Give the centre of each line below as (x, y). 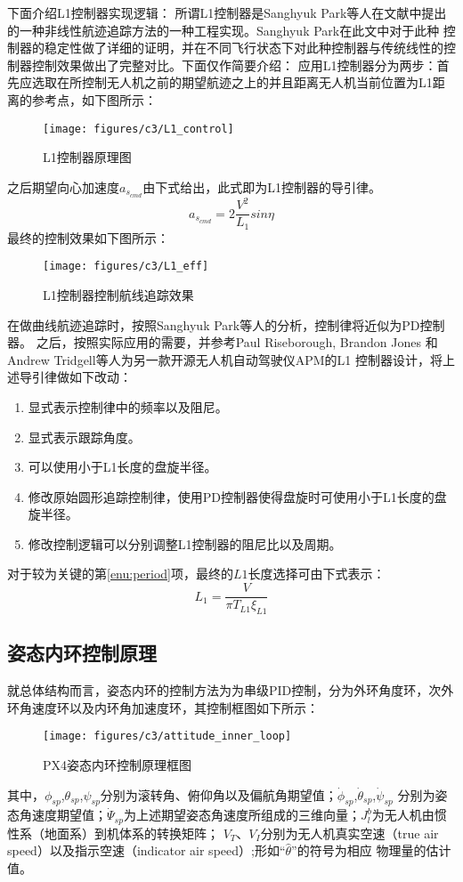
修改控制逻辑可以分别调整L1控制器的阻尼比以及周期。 (185, 543)
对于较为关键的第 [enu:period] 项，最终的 (121, 574)
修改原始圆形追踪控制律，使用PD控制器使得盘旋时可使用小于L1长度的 (231, 496)
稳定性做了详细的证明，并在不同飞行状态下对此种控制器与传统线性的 (244, 48)
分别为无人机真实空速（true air (349, 833)
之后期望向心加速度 (63, 186)
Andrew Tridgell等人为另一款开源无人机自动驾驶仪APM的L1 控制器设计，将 (225, 359)
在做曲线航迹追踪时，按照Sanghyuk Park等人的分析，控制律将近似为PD (214, 324)
